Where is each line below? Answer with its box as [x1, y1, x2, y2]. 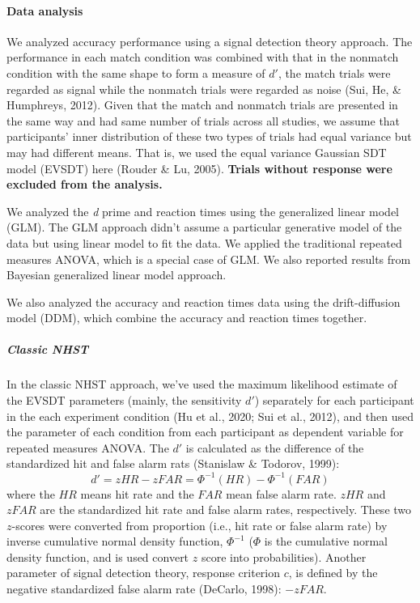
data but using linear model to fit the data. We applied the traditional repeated [6, 234, 402, 251]
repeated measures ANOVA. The [6, 439, 169, 456]
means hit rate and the [80, 485, 194, 502]
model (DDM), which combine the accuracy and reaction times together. [6, 309, 367, 326]
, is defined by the [288, 564, 378, 581]
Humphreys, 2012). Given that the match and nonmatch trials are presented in [6, 96, 398, 113]
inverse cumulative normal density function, [6, 533, 223, 550]
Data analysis [6, 2, 83, 19]
